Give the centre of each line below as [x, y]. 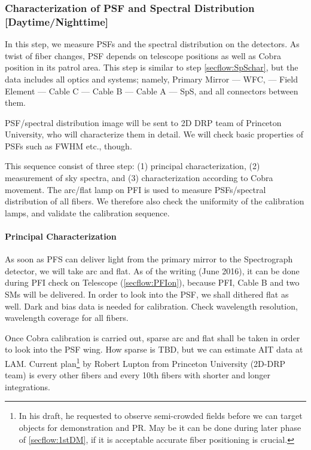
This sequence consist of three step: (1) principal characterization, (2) [132, 166]
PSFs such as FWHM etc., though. [68, 146]
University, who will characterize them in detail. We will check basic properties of [154, 134]
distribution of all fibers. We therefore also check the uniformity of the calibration [155, 201]
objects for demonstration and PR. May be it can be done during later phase [160, 428]
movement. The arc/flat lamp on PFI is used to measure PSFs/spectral [135, 189]
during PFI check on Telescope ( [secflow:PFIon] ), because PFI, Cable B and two [152, 282]
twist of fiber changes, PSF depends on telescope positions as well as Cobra [143, 55]
